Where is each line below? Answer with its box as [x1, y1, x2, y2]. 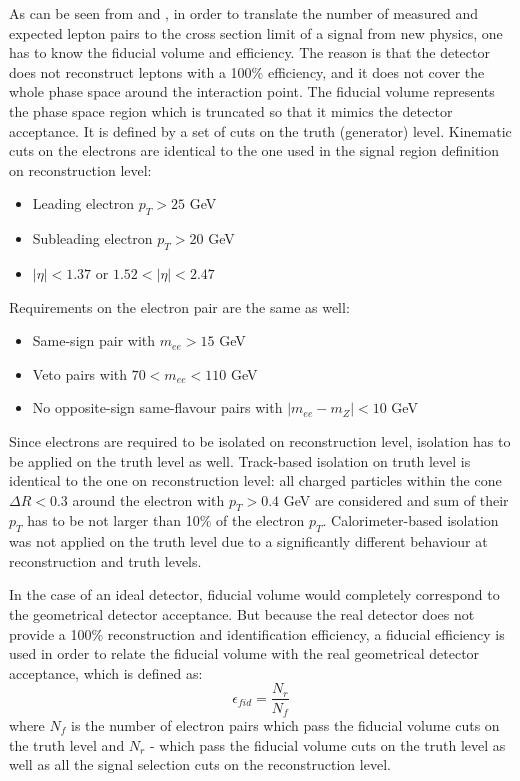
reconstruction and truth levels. [9, 550, 202, 571]
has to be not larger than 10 [27, 510, 200, 531]
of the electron [216, 510, 305, 531]
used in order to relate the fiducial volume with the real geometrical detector [9, 643, 480, 664]
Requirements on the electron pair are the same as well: [9, 296, 350, 317]
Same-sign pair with [32, 330, 156, 351]
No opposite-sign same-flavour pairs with [32, 397, 283, 418]
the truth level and [9, 734, 125, 755]
